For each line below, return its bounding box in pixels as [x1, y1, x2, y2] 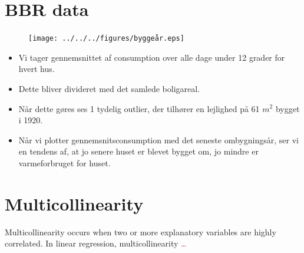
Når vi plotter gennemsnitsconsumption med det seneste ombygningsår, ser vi [18, 133, 299, 146]
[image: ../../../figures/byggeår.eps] [28, 34, 184, 43]
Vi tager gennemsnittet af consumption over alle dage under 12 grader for [18, 51, 285, 63]
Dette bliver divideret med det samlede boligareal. [18, 82, 200, 94]
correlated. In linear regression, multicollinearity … [5, 237, 187, 249]
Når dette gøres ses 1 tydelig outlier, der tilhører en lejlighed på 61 [18, 102, 260, 114]
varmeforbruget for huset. [18, 156, 111, 169]
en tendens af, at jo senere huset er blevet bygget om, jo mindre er [18, 145, 259, 157]
